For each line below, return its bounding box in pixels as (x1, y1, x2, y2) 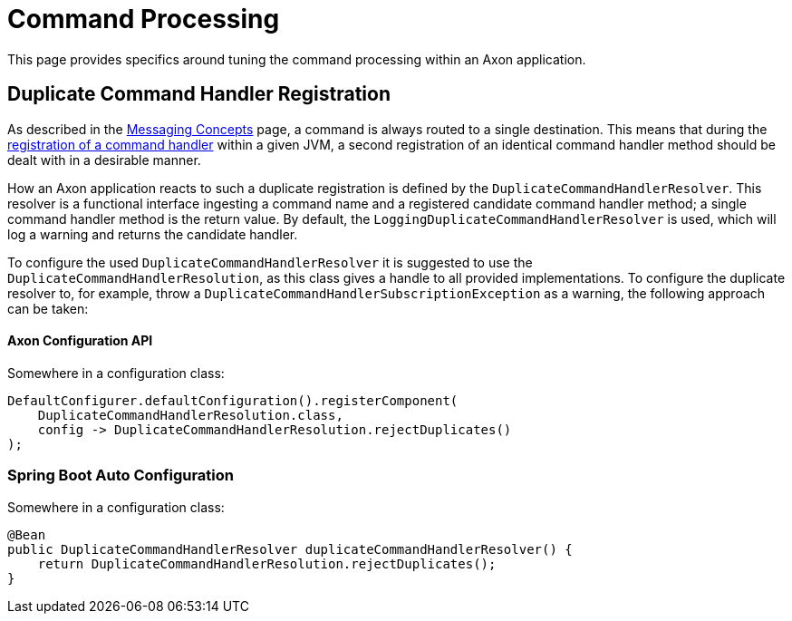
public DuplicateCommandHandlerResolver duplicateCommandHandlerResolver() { (7, 541, 573, 557)
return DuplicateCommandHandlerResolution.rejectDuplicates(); (37, 556, 497, 571)
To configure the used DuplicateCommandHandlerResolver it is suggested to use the (7, 254, 533, 270)
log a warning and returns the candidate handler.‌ (7, 226, 298, 242)
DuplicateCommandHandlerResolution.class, (37, 407, 343, 422)
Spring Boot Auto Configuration (7, 466, 234, 485)
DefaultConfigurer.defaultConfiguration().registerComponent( (7, 393, 459, 408)
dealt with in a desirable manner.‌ (7, 151, 201, 168)
